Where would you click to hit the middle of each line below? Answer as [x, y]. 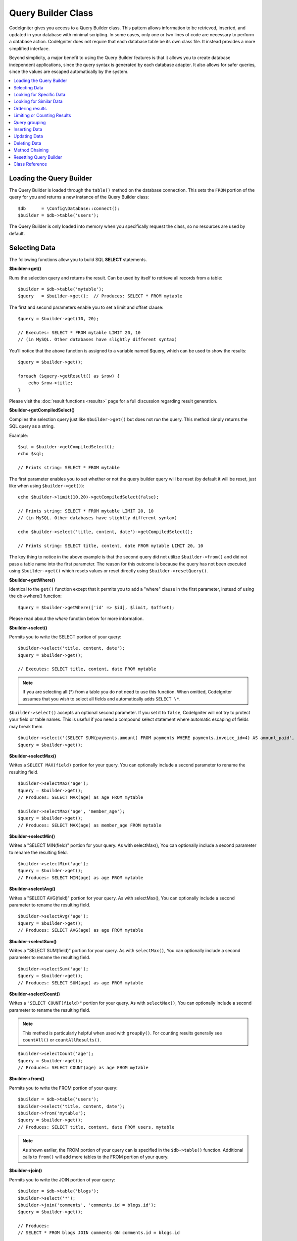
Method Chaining [31, 150]
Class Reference [30, 164]
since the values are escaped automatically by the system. [69, 71]
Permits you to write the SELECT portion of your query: [65, 637]
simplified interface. [29, 48]
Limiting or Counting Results [42, 115]
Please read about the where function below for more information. [76, 619]
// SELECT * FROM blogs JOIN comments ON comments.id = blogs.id [99, 1233]
